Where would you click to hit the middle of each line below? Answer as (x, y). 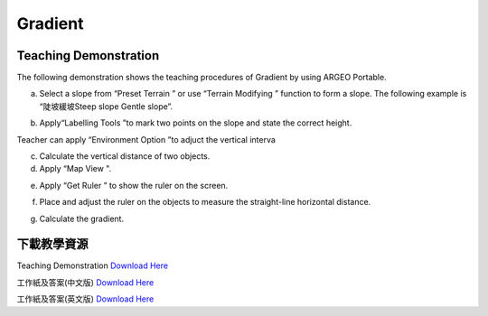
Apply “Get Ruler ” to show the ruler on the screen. (134, 185)
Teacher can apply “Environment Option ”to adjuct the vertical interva (146, 139)
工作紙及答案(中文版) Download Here (85, 282)
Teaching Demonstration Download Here (93, 265)
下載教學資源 (52, 244)
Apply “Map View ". (75, 169)
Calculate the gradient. (82, 218)
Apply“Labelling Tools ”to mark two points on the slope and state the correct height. (196, 123)
